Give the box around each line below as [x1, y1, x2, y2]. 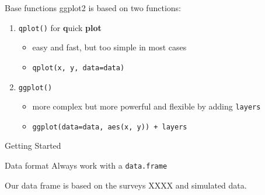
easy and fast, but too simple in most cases [32, 41, 187, 53]
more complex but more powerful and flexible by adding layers [32, 100, 261, 112]
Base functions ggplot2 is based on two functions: [5, 2, 181, 13]
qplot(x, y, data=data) [32, 63, 125, 72]
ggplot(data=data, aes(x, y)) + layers [32, 122, 187, 131]
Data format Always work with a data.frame [5, 159, 168, 172]
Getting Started [5, 139, 61, 152]
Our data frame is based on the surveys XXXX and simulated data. [5, 179, 247, 191]
